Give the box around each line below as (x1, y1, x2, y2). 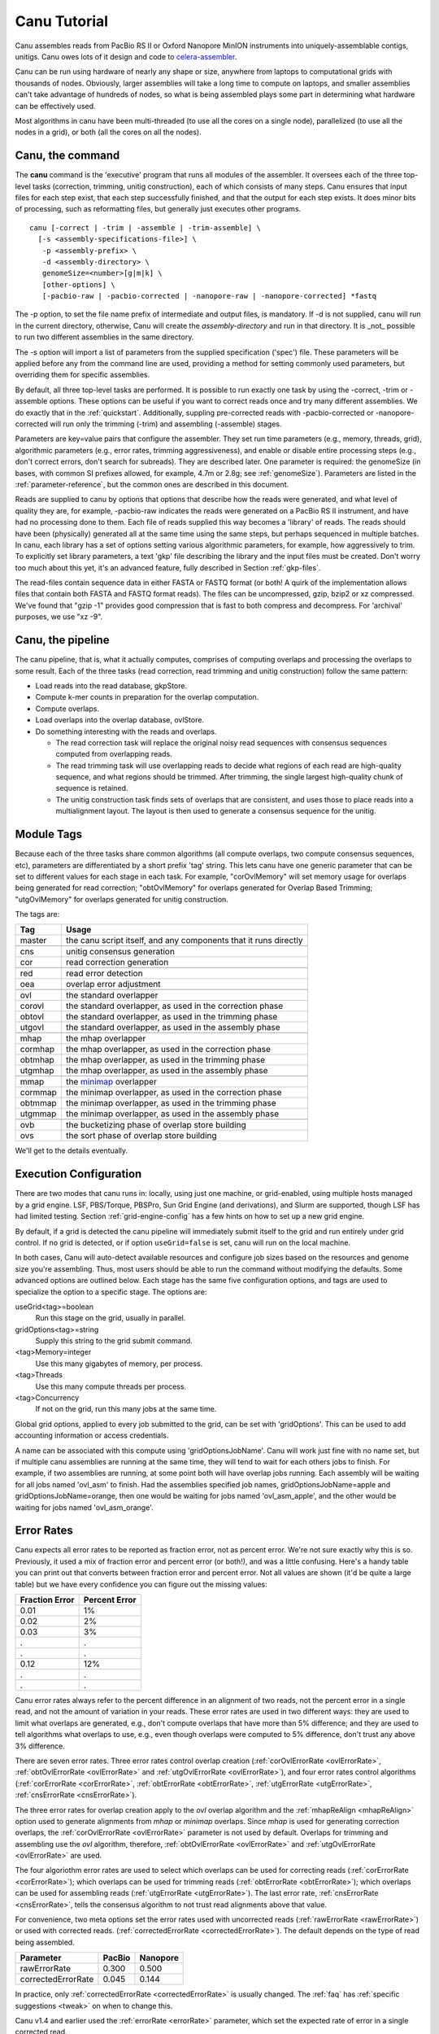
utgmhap (20, 1065, 54, 1076)
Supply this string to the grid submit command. (35, 1336, 193, 1346)
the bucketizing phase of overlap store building (66, 1120, 247, 1131)
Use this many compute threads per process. (35, 1381, 187, 1391)
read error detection (66, 968, 143, 980)
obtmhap (20, 1054, 54, 1066)
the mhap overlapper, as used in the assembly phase (66, 1065, 268, 1076)
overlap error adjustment (66, 979, 162, 990)
